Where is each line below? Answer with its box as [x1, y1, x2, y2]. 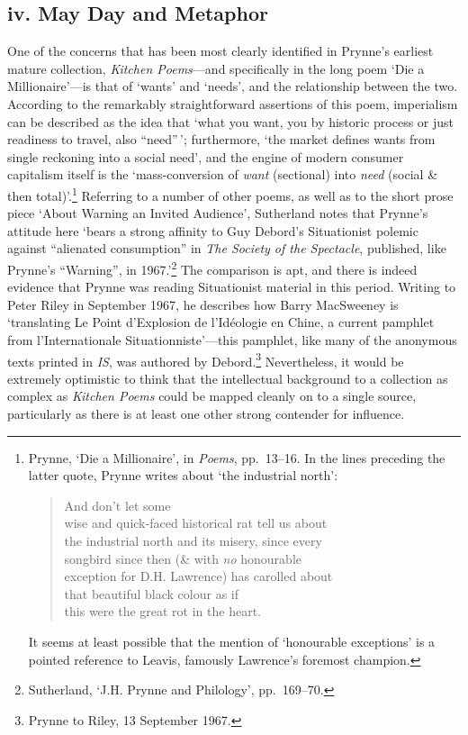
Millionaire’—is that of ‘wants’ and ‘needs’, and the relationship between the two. [7, 77, 458, 95]
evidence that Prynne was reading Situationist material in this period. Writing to [7, 277, 456, 296]
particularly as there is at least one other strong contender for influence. [7, 404, 405, 423]
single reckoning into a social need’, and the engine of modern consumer [7, 147, 404, 166]
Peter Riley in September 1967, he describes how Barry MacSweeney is [7, 295, 399, 313]
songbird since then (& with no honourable [64, 549, 302, 567]
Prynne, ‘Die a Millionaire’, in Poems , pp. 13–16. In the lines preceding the [28, 448, 445, 467]
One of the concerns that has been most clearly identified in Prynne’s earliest [7, 41, 434, 60]
